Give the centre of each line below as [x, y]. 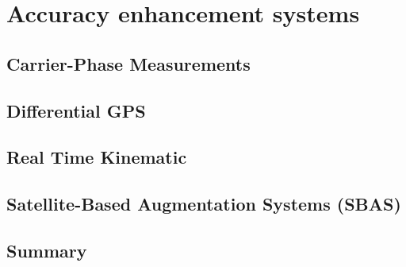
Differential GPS [76, 110]
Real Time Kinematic [97, 157]
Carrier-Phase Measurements [128, 63]
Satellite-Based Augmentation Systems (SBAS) [204, 204]
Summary [47, 250]
